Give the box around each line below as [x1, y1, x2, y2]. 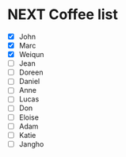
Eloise [18, 113, 39, 122]
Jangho [18, 139, 44, 148]
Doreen [18, 67, 44, 77]
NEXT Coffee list [7, 6, 118, 24]
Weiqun [18, 50, 44, 59]
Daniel [18, 77, 40, 86]
